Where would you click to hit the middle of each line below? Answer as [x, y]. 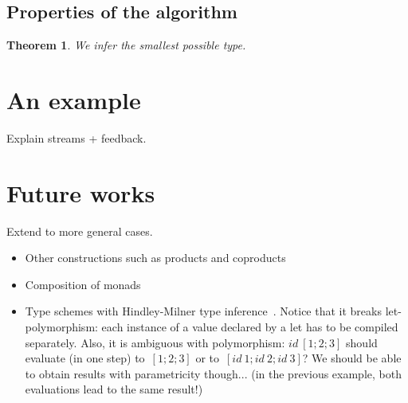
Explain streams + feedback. [76, 137]
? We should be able [352, 358]
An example [74, 99]
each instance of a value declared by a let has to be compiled [250, 327]
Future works [81, 192]
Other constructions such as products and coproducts [155, 258]
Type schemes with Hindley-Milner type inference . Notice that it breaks [203, 311]
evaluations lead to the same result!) [114, 389]
